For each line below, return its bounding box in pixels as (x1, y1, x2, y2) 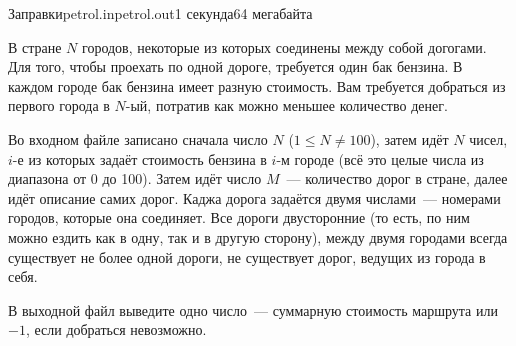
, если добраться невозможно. (25, 319, 207, 340)
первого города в (8, 95, 110, 116)
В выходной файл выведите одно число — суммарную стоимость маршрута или (8, 299, 498, 320)
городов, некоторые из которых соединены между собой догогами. (82, 36, 487, 57)
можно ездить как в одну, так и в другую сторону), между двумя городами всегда (8, 226, 508, 247)
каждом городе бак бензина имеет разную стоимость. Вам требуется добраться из (8, 75, 506, 96)
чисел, (469, 128, 508, 149)
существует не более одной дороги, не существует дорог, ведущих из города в (8, 246, 486, 267)
